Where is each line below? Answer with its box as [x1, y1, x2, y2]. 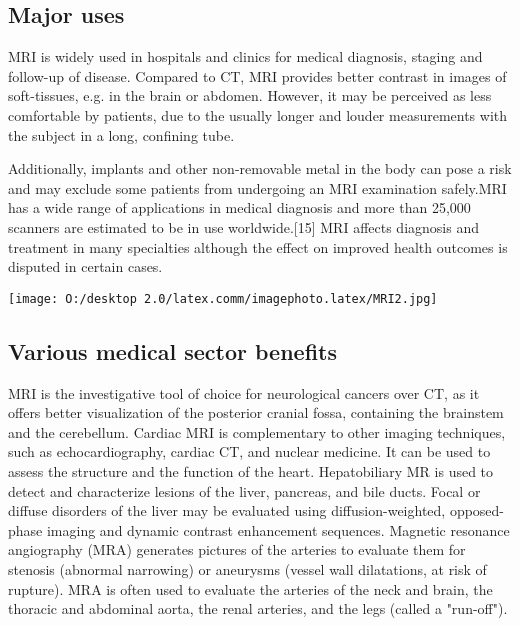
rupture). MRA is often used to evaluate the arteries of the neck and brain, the [8, 578, 493, 599]
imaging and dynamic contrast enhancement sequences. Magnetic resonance [46, 519, 510, 540]
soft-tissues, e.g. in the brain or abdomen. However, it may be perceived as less [8, 85, 492, 106]
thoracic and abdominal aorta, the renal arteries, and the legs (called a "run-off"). [8, 598, 508, 619]
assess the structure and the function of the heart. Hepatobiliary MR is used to [8, 460, 494, 481]
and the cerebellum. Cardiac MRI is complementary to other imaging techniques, [8, 421, 506, 442]
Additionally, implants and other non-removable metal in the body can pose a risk [8, 158, 512, 179]
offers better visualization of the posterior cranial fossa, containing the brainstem [8, 402, 504, 423]
